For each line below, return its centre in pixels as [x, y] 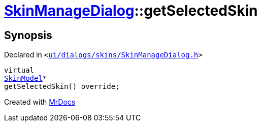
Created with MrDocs [40, 102]
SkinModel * [26, 78]
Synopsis [28, 35]
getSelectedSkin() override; [62, 87]
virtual [19, 70]
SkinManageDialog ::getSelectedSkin [131, 11]
